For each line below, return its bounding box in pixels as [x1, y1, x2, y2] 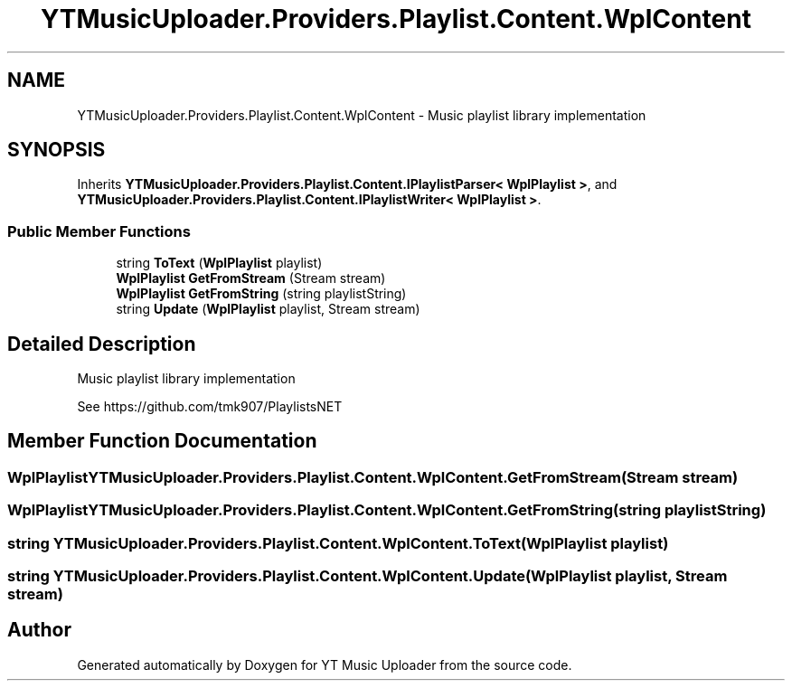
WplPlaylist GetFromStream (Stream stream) [116, 270, 386, 287]
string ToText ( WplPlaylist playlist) [116, 255, 323, 271]
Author [7, 618, 71, 642]
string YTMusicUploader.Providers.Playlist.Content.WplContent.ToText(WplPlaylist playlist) [7, 533, 669, 552]
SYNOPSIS [7, 138, 106, 162]
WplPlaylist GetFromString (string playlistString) [116, 286, 407, 302]
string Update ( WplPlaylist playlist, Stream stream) [116, 301, 420, 317]
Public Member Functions [7, 221, 191, 240]
